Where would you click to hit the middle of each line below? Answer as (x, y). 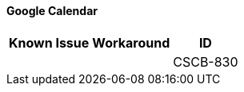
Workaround (131, 42)
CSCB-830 (206, 61)
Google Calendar (52, 11)
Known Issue (49, 42)
